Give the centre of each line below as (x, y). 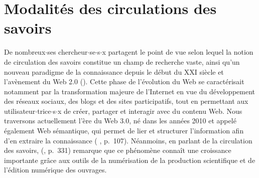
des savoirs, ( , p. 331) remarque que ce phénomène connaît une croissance (118, 150)
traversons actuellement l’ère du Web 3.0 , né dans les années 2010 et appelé (120, 121)
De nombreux (25, 52)
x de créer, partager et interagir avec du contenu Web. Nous (150, 111)
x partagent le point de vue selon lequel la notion (178, 52)
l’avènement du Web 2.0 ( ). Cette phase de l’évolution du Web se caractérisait (124, 81)
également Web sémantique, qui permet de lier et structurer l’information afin (124, 131)
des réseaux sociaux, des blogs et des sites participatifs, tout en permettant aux (126, 101)
